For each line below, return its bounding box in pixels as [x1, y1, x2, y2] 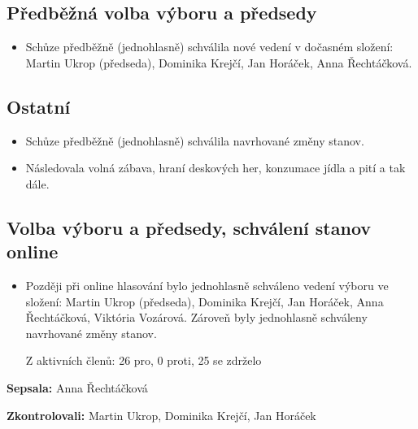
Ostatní [7, 93, 71, 119]
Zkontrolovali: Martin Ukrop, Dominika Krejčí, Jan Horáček [7, 406, 316, 423]
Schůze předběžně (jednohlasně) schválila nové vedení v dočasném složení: [25, 38, 394, 55]
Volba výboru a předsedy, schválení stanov [7, 214, 372, 240]
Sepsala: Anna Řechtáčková [7, 379, 148, 396]
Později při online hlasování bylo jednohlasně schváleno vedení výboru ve [25, 276, 389, 293]
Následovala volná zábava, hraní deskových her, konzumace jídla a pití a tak [25, 159, 406, 176]
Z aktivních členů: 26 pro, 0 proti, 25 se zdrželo [25, 352, 262, 369]
